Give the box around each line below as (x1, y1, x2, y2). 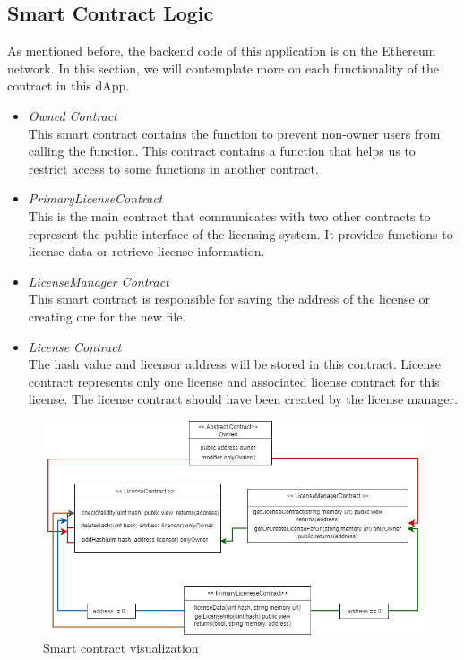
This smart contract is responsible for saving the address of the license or (28, 289, 430, 308)
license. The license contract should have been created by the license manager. (28, 390, 458, 408)
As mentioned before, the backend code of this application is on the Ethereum (7, 41, 436, 60)
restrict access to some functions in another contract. (28, 159, 319, 177)
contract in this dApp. (7, 76, 130, 95)
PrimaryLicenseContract (28, 189, 163, 208)
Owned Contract (28, 106, 117, 124)
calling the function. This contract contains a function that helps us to (28, 141, 416, 160)
